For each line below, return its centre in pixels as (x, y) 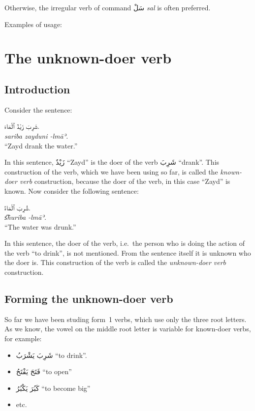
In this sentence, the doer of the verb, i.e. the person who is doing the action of (125, 243)
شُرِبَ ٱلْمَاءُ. (17, 207)
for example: (23, 338)
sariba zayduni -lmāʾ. (36, 135)
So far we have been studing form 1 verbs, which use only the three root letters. (126, 319)
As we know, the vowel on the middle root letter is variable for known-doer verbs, (128, 329)
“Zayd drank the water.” (41, 145)
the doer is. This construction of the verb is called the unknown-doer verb (115, 262)
